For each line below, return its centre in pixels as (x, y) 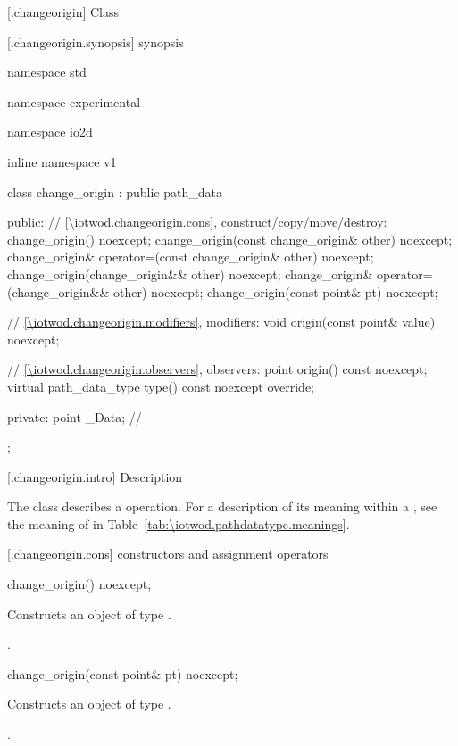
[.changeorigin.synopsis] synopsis (96, 41)
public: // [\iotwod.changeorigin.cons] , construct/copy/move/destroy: (197, 222)
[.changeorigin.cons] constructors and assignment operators (168, 554)
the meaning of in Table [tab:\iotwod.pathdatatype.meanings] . (179, 523)
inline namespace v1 (62, 161)
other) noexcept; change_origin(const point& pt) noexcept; (276, 291)
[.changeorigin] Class (63, 12)
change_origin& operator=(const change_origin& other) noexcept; (191, 257)
